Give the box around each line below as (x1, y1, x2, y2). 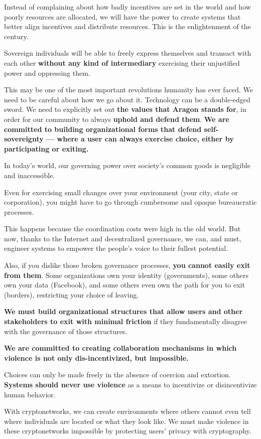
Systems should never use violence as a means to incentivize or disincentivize (4, 379, 257, 389)
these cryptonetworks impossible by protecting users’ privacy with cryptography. (4, 425, 251, 436)
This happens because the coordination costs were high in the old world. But (4, 223, 241, 234)
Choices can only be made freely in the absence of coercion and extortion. (4, 369, 231, 380)
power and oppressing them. (4, 67, 90, 78)
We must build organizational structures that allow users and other (4, 306, 243, 317)
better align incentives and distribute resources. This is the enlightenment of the (4, 21, 251, 32)
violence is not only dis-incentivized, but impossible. (4, 352, 189, 363)
